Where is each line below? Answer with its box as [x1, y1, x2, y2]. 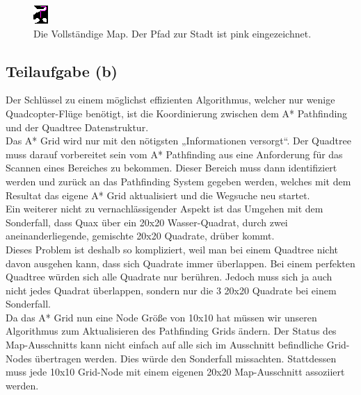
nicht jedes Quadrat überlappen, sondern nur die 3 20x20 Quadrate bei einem [6, 283, 337, 297]
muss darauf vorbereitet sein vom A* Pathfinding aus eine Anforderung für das [6, 146, 343, 161]
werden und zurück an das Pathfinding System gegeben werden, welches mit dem [6, 174, 351, 188]
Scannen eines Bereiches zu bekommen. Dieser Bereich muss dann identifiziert [6, 160, 337, 175]
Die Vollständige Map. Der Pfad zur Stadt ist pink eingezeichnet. [33, 26, 312, 40]
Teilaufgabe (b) [6, 60, 118, 81]
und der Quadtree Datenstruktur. [6, 119, 149, 134]
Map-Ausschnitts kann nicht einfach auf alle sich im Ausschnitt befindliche [6, 337, 324, 352]
